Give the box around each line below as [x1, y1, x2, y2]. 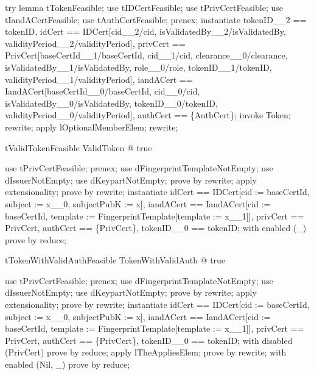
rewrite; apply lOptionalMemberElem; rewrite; [5, 120, 178, 133]
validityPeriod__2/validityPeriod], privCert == [5, 37, 186, 49]
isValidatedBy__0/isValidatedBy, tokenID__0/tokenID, [5, 96, 218, 109]
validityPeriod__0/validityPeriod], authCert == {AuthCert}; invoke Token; [5, 109, 291, 121]
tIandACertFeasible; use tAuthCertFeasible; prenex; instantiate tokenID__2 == [5, 13, 307, 26]
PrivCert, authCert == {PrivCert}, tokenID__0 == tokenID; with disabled [5, 334, 293, 346]
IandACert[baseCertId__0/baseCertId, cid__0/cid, [5, 85, 200, 98]
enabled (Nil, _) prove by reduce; [5, 358, 130, 371]
